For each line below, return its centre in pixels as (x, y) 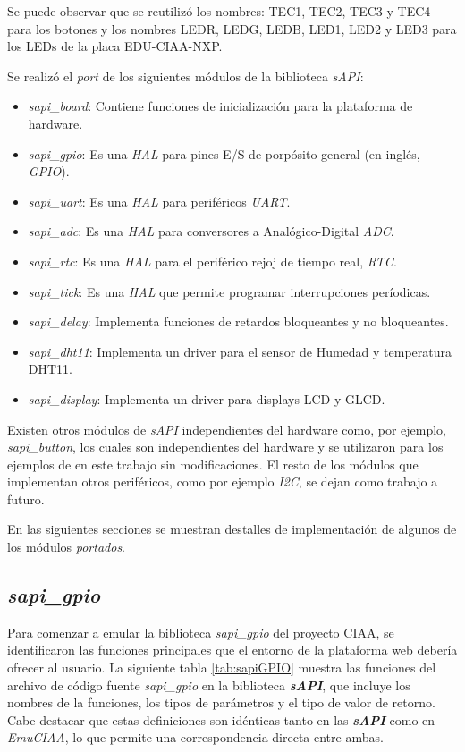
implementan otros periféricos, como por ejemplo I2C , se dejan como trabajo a (223, 482)
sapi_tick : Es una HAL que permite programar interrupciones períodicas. (229, 291)
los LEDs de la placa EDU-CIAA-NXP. (115, 46)
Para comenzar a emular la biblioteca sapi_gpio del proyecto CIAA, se (201, 632)
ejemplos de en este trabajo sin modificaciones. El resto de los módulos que (213, 464)
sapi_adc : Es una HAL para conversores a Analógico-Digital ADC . (211, 231)
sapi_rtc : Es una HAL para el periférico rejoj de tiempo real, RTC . (212, 261)
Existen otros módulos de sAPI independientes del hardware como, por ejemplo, (227, 429)
